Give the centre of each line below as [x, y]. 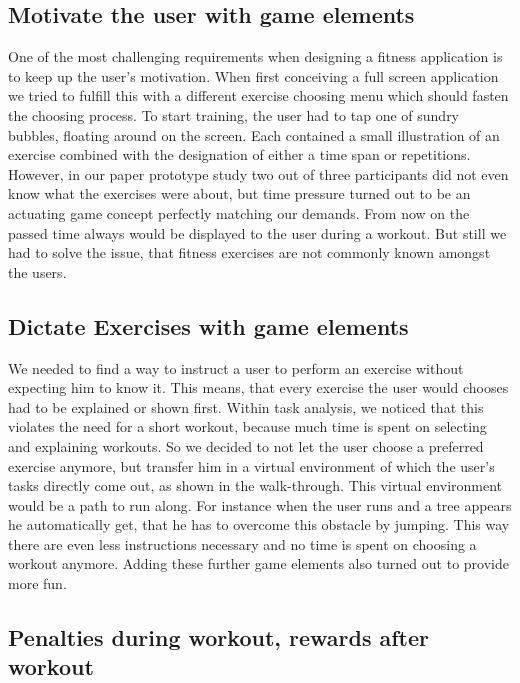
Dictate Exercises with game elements [208, 325]
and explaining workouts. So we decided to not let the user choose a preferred [246, 445]
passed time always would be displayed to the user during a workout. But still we [257, 232]
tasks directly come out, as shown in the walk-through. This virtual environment [255, 485]
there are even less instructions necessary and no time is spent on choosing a [242, 543]
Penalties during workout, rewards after [219, 637]
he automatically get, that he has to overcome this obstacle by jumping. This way [259, 524]
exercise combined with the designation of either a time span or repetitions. [239, 154]
